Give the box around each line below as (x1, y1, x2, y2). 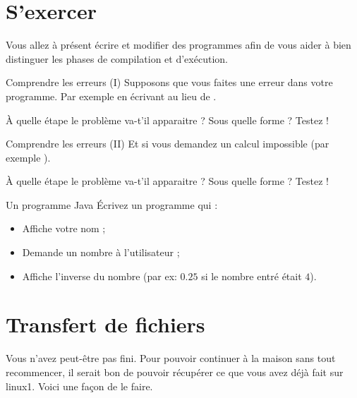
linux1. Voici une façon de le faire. (6, 378, 153, 393)
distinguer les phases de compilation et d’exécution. (6, 51, 228, 66)
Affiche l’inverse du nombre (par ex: (22, 268, 177, 283)
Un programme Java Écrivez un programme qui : (6, 197, 218, 212)
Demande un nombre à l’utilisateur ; (22, 245, 180, 260)
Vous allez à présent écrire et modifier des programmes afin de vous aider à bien (6, 37, 351, 52)
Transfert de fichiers (6, 310, 205, 339)
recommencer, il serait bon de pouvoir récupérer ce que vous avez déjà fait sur (6, 364, 344, 379)
